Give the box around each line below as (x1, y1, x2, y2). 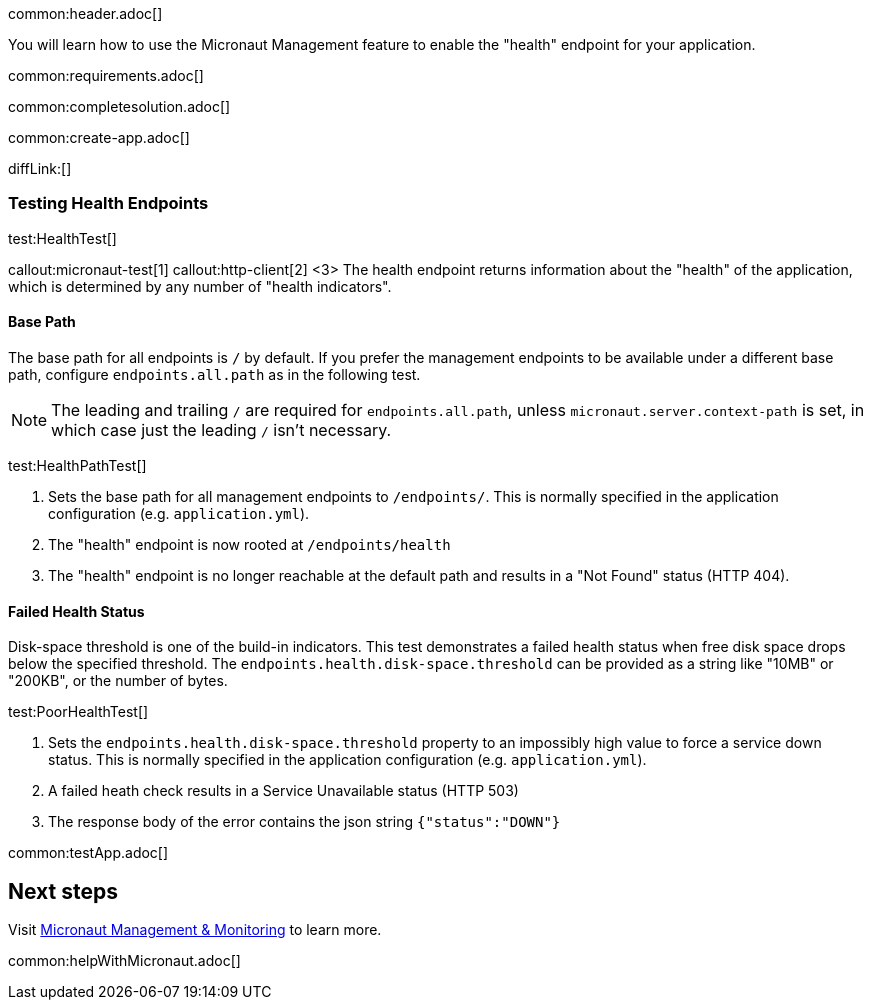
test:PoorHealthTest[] (8, 703, 149, 721)
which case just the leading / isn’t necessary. (51, 419, 392, 440)
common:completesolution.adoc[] (8, 98, 231, 115)
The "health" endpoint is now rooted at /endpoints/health (48, 535, 451, 553)
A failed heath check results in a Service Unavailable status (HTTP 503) (48, 782, 519, 800)
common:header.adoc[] (8, 5, 163, 22)
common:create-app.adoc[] (8, 129, 190, 146)
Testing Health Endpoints (8, 193, 209, 214)
